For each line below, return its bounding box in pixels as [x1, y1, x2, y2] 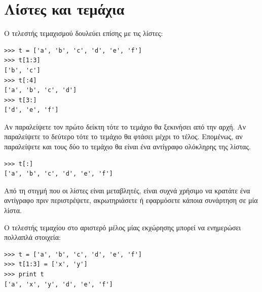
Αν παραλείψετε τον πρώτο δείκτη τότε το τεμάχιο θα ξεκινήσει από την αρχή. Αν [4, 121, 246, 132]
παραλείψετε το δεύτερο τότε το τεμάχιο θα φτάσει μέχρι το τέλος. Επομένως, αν [4, 131, 243, 142]
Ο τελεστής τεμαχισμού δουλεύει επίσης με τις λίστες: [4, 28, 163, 38]
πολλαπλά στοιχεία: [4, 232, 61, 242]
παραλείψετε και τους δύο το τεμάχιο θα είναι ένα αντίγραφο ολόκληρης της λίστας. [4, 141, 251, 152]
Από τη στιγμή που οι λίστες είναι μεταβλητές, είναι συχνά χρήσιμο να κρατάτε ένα [4, 185, 250, 195]
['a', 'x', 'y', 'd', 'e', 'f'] [4, 280, 113, 288]
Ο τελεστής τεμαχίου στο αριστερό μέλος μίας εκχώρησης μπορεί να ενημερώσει [4, 222, 241, 232]
